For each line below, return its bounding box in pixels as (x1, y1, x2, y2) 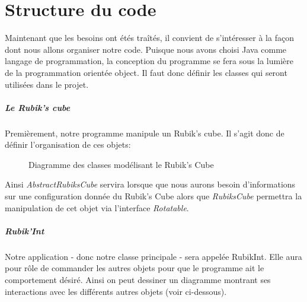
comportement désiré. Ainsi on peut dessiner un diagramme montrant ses (5, 273, 271, 285)
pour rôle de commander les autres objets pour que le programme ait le (5, 262, 264, 274)
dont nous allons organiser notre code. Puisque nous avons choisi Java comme (5, 43, 287, 55)
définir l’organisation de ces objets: (5, 138, 131, 151)
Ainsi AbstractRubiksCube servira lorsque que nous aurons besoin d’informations (5, 178, 296, 190)
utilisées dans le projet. (5, 78, 89, 90)
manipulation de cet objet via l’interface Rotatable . (5, 201, 189, 214)
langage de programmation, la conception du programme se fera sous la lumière (5, 55, 293, 67)
